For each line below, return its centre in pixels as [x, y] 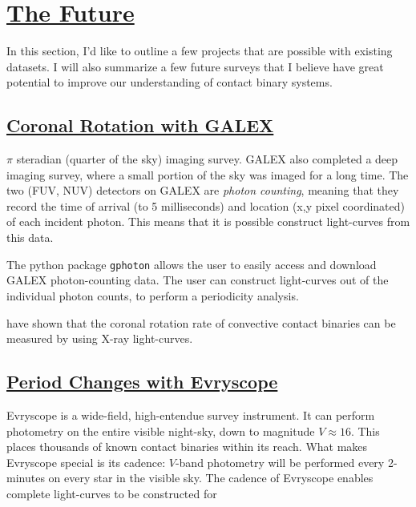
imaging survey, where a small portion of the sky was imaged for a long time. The [208, 174]
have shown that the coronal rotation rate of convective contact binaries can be [201, 322]
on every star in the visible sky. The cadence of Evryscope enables [211, 478]
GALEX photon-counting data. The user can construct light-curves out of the [198, 280]
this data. [30, 237]
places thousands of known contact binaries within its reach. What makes [187, 447]
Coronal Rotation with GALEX [140, 125]
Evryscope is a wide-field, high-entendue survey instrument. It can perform [191, 414]
